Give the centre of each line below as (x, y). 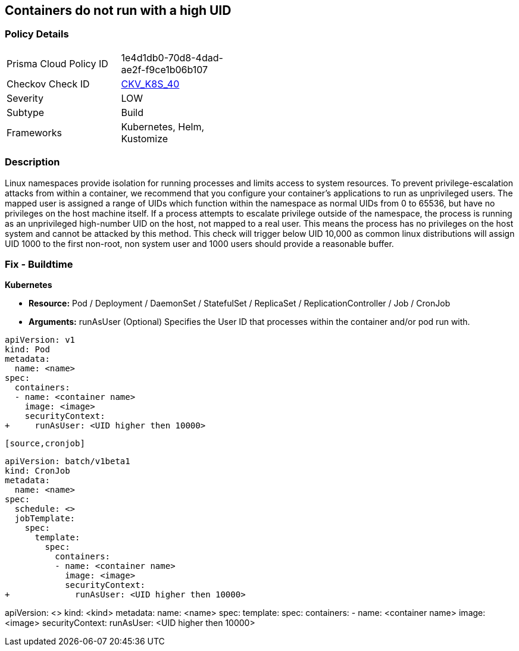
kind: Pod (27, 350)
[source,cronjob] (45, 444)
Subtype (26, 112)
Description (32, 162)
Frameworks (34, 132)
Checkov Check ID (48, 84)
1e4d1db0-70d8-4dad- (172, 57)
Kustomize (145, 138)
